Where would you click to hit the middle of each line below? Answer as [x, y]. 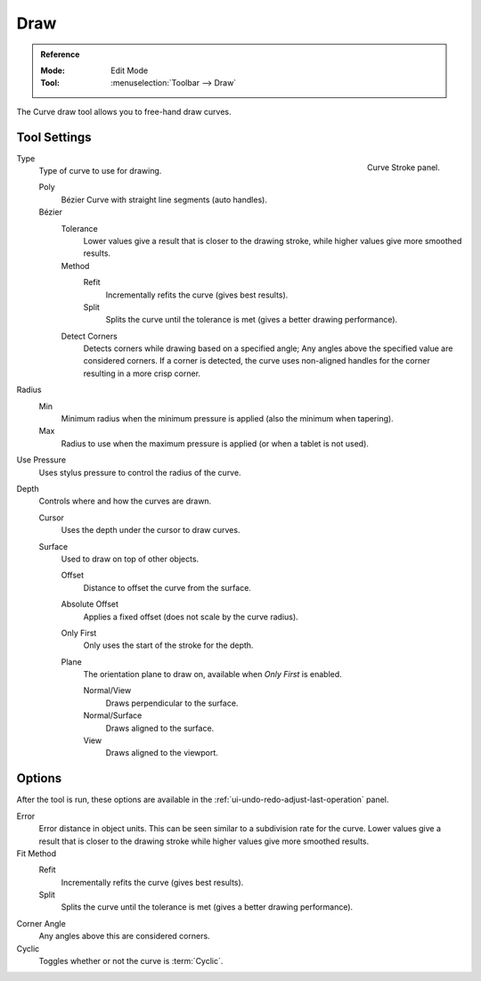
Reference [60, 54]
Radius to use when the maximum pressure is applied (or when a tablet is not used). [215, 443]
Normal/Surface [113, 715]
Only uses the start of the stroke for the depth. [168, 645]
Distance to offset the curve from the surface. [167, 587]
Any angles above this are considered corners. [124, 936]
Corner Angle [41, 923]
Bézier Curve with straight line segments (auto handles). [164, 200]
